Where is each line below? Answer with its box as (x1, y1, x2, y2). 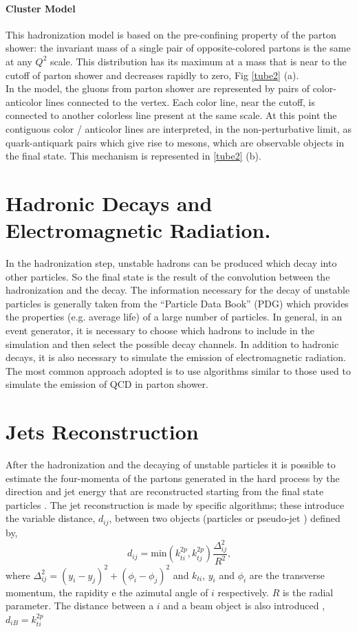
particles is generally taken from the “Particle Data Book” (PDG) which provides (6, 296, 349, 310)
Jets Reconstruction (6, 417, 199, 446)
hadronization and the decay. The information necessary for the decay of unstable (6, 283, 350, 297)
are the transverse (249, 567, 325, 582)
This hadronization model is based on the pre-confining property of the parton (6, 27, 336, 41)
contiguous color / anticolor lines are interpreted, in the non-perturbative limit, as (6, 121, 351, 135)
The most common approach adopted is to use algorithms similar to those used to (6, 363, 351, 378)
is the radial (282, 585, 334, 599)
